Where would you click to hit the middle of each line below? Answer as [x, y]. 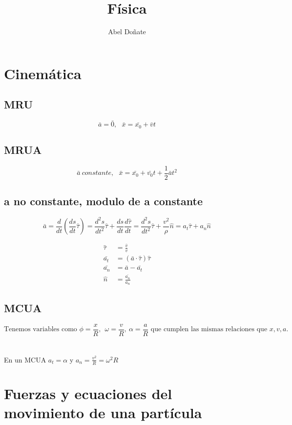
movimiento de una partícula [103, 413]
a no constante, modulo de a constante [104, 201]
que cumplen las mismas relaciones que [209, 329]
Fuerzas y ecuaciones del [88, 393]
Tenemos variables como [41, 329]
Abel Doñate [127, 32]
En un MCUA [25, 359]
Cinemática [43, 73]
